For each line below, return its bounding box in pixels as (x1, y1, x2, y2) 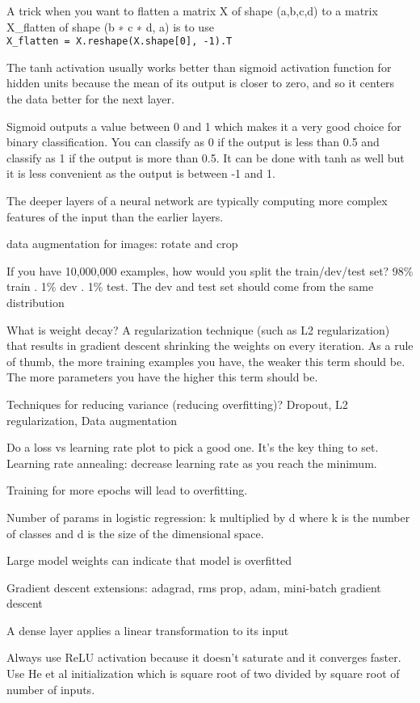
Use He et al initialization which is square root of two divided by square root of (6, 665, 400, 682)
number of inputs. (6, 680, 95, 697)
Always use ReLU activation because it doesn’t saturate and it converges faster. (6, 649, 401, 666)
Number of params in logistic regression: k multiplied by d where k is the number (6, 508, 410, 525)
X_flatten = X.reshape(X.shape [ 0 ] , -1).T (6, 36, 233, 48)
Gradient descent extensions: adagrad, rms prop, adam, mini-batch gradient (6, 579, 381, 596)
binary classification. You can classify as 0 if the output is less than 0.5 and (6, 133, 380, 150)
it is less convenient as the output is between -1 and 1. (6, 165, 275, 182)
